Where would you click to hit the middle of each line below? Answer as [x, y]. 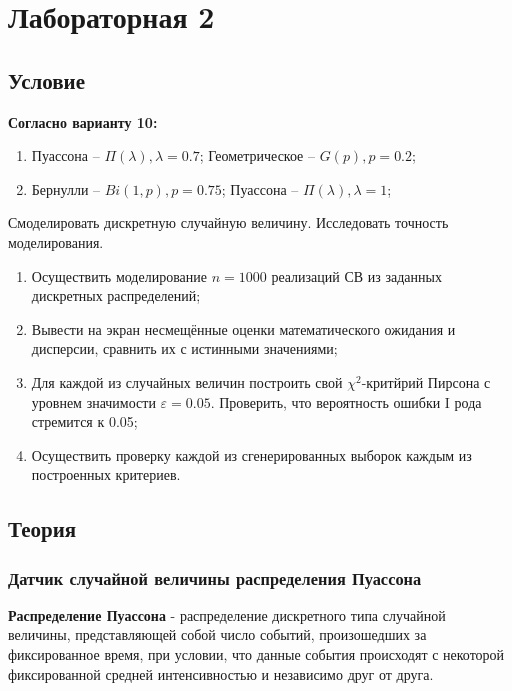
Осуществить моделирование [119, 275]
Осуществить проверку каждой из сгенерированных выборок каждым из [251, 454]
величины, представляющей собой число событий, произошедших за [217, 634]
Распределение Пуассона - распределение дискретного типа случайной [227, 614]
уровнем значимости [93, 401]
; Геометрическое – [257, 155]
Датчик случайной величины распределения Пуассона [215, 577]
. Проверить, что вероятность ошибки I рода [346, 401]
